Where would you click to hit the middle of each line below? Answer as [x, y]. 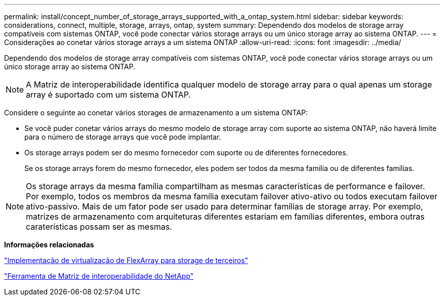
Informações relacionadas [49, 245]
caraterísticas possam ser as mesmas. [99, 227]
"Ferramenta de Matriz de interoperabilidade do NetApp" [99, 276]
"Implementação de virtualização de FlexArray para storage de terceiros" [126, 260]
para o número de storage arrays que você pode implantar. [123, 137]
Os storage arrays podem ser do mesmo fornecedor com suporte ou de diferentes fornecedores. [186, 153]
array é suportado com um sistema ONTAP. [108, 95]
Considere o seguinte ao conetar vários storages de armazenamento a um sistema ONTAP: [156, 113]
